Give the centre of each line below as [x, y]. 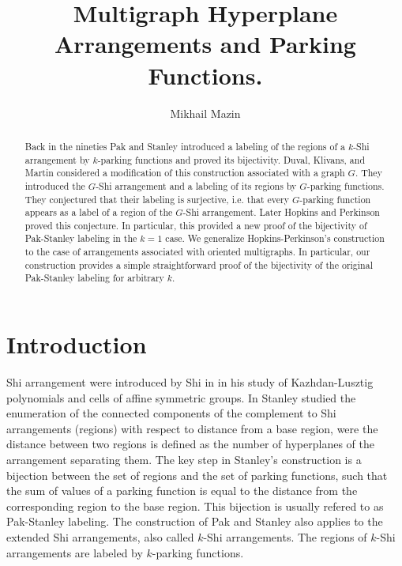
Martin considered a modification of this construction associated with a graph [185, 173]
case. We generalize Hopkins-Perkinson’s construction [275, 238]
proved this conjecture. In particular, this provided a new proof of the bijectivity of [196, 225]
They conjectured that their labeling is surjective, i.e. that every [157, 199]
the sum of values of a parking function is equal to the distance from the [182, 491]
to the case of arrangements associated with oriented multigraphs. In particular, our [197, 252]
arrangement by [57, 159]
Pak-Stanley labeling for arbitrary [94, 278]
